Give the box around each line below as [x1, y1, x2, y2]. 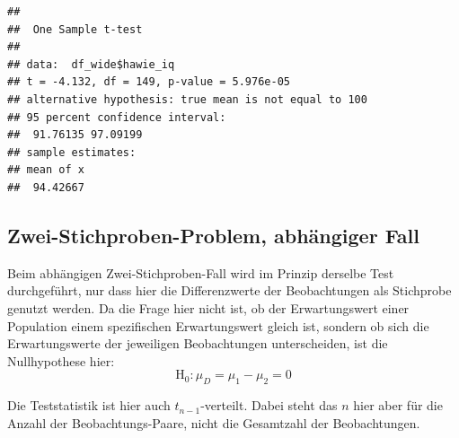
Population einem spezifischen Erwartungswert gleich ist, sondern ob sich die [7, 316, 429, 335]
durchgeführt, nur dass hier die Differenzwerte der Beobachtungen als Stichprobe [7, 281, 452, 300]
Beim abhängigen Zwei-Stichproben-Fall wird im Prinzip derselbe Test [7, 263, 394, 282]
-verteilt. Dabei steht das [200, 396, 338, 415]
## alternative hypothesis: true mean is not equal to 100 [7, 92, 367, 106]
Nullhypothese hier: [7, 351, 115, 370]
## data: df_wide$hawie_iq [7, 57, 175, 71]
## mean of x [7, 163, 84, 177]
